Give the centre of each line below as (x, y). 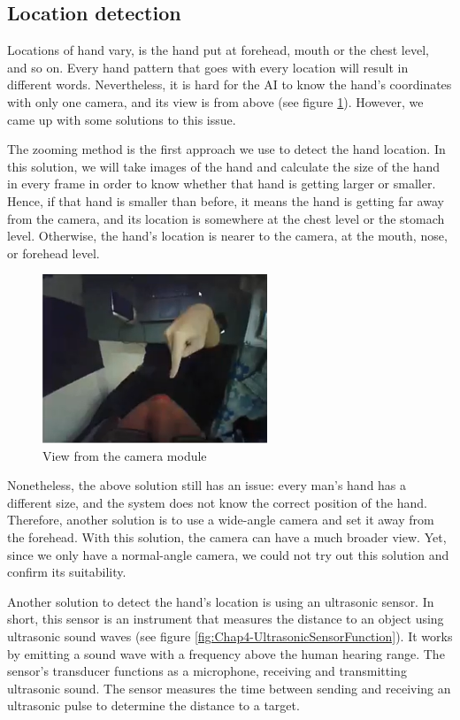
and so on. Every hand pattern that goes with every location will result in (208, 67)
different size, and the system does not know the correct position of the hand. (217, 502)
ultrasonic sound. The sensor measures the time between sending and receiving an (229, 688)
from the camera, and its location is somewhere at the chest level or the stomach (226, 218)
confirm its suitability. (67, 572)
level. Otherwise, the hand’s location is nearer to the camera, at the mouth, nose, (227, 236)
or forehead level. (54, 253)
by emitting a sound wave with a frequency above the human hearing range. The (226, 653)
